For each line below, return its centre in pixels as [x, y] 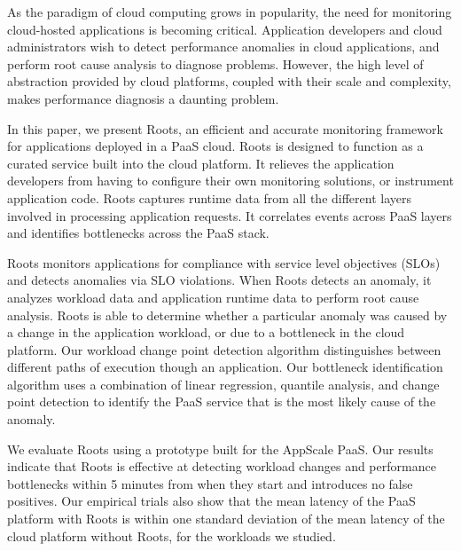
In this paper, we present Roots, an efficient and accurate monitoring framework [225, 128]
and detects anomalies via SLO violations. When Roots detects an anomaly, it [219, 280]
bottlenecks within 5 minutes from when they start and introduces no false [210, 483]
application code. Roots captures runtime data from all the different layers [210, 197]
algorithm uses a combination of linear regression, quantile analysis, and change [223, 384]
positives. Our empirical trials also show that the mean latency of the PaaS [211, 501]
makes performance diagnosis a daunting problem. [143, 98]
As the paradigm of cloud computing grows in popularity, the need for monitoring [230, 12]
